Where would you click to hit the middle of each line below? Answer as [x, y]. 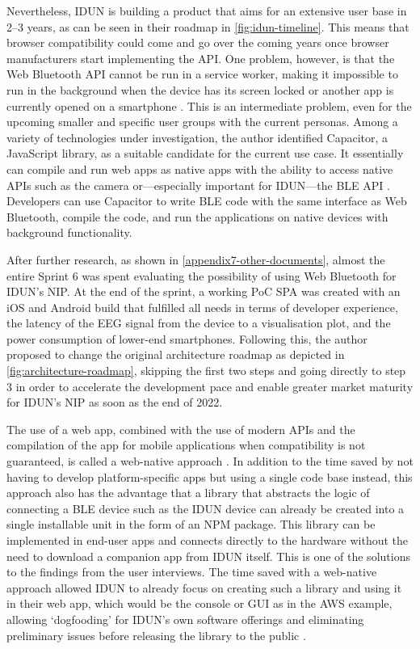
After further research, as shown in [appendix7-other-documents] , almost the [196, 259]
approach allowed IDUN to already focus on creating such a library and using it [204, 587]
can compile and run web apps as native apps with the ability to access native [200, 169]
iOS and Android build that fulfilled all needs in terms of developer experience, [202, 307]
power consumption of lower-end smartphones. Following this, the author [187, 338]
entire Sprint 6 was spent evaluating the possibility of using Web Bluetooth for [202, 275]
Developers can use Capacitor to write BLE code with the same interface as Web [207, 201]
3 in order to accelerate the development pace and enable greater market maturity [210, 386]
